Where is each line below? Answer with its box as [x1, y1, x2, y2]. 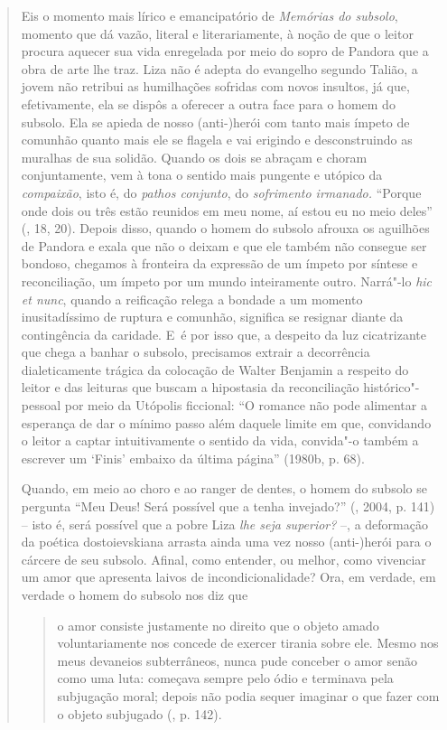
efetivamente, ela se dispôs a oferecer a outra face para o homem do [21, 94, 396, 113]
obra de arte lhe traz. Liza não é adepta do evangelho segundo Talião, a [21, 59, 418, 78]
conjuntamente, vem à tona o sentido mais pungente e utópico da [21, 165, 383, 184]
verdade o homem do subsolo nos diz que [21, 585, 248, 604]
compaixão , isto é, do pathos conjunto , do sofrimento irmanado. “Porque [21, 182, 422, 201]
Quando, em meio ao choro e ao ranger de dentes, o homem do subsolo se [21, 479, 427, 498]
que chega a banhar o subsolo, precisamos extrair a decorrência [21, 342, 370, 361]
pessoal [21, 396, 61, 415]
